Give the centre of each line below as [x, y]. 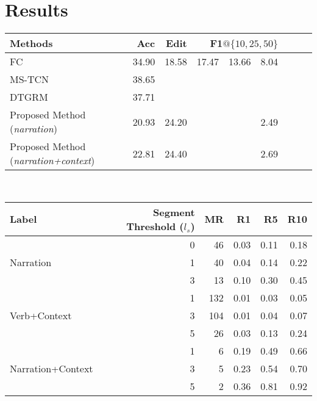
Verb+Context [41, 315]
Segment [174, 212]
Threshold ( [155, 226]
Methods [31, 43]
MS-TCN [30, 79]
